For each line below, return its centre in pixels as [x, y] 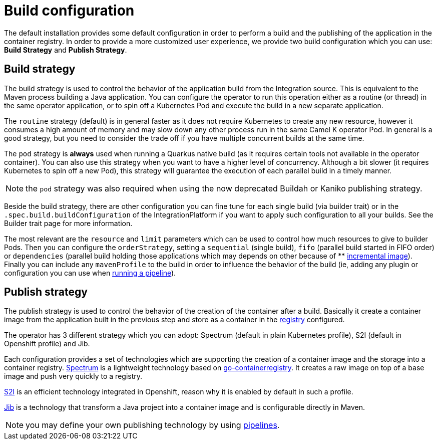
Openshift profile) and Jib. [47, 344]
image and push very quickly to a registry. [73, 376]
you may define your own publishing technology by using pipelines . [153, 425]
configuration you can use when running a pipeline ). [90, 273]
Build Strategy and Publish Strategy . [66, 50]
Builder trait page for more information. [68, 223]
